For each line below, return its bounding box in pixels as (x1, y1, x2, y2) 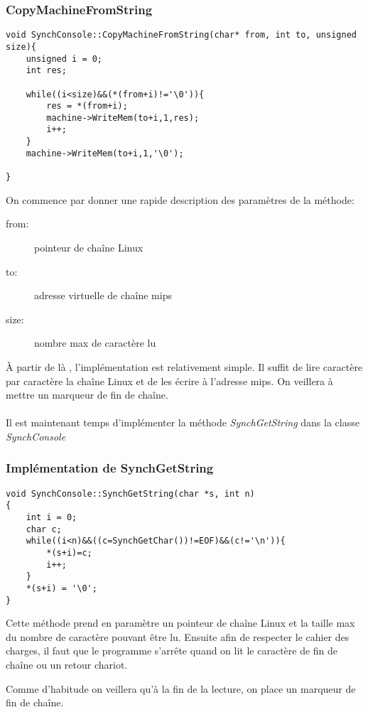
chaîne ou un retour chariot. (6, 657, 128, 672)
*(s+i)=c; (46, 547, 92, 558)
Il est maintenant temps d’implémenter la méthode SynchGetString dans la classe (6, 415, 359, 430)
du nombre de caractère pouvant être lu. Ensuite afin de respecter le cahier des (6, 629, 350, 644)
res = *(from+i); (46, 101, 128, 112)
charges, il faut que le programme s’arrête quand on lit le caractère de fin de (6, 643, 338, 658)
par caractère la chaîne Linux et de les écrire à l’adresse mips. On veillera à (6, 373, 333, 388)
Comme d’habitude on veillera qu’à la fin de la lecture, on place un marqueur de (6, 681, 356, 696)
